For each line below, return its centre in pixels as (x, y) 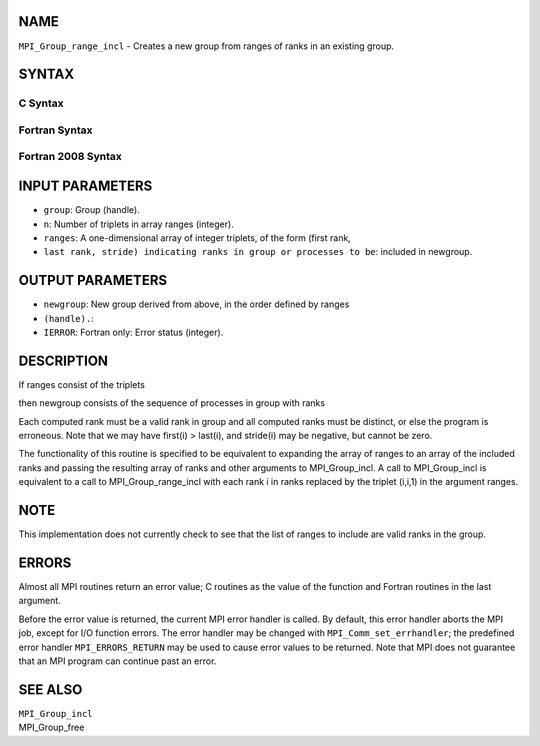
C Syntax (41, 103)
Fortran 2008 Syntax (70, 157)
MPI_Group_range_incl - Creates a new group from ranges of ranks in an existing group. (206, 46)
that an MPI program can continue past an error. (117, 661)
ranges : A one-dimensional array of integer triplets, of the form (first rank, (197, 237)
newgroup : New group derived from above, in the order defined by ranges (196, 304)
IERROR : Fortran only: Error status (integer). (133, 332)
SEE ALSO (50, 689)
